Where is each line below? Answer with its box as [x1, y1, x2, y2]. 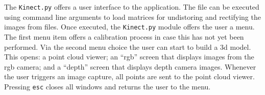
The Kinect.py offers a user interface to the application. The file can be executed [4, 2, 259, 12]
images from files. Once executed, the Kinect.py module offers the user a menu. [4, 21, 255, 32]
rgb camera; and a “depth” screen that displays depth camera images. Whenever [4, 61, 256, 72]
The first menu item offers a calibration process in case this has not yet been [4, 31, 244, 42]
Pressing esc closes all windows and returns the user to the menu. [4, 81, 211, 91]
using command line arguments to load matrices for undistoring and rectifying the [4, 11, 261, 22]
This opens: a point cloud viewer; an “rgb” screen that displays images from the [4, 51, 254, 62]
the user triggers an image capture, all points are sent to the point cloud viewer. [4, 71, 255, 82]
